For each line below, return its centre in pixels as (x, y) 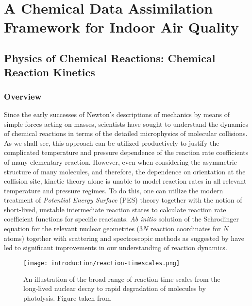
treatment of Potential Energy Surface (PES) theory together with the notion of (123, 200)
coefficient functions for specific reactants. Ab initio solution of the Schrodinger (121, 219)
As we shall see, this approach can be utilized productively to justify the (112, 143)
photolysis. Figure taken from (67, 297)
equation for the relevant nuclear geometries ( (72, 229)
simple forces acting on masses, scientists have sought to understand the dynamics (126, 124)
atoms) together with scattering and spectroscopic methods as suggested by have (124, 238)
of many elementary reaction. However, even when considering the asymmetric (120, 161)
